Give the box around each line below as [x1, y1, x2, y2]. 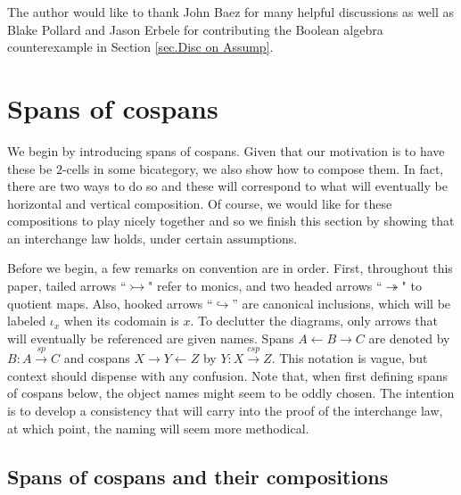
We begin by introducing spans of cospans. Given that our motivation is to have [7, 141, 445, 160]
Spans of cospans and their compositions [7, 462, 389, 490]
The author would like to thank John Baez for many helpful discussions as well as [7, 3, 455, 21]
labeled [7, 311, 46, 330]
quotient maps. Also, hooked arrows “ [7, 293, 213, 312]
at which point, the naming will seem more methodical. [7, 418, 309, 437]
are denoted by [368, 328, 450, 347]
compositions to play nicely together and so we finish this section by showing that [7, 211, 455, 230]
